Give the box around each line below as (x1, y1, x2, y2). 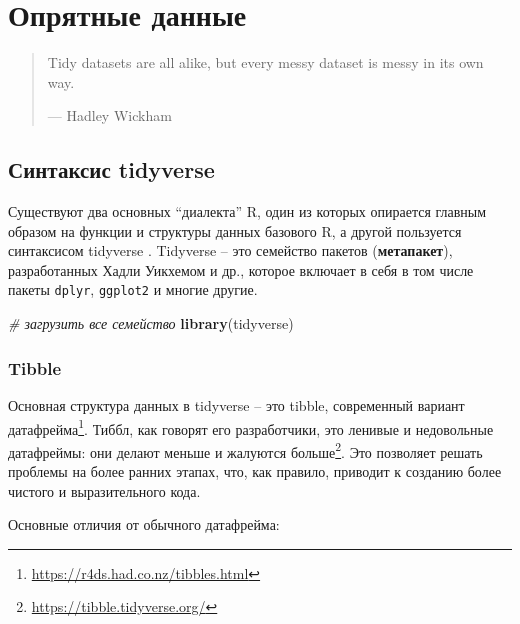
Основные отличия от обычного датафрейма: (8, 514, 280, 535)
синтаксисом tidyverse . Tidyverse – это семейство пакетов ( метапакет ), (8, 240, 453, 261)
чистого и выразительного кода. (8, 480, 201, 501)
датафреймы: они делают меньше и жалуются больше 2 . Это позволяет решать (8, 438, 483, 462)
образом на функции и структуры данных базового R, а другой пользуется (8, 220, 462, 241)
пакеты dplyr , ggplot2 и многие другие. (8, 279, 258, 300)
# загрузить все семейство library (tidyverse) (8, 313, 294, 334)
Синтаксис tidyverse (8, 154, 215, 185)
